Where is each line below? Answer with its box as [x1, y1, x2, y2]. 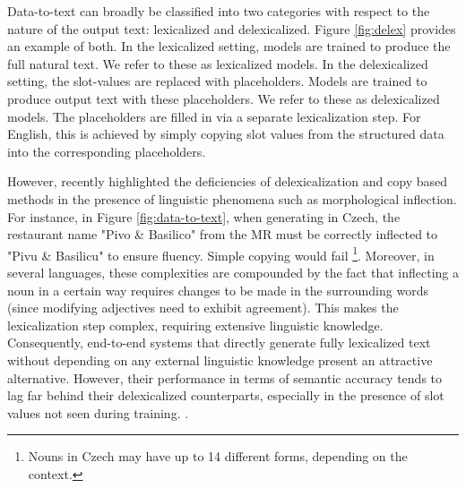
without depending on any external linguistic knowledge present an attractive [7, 350, 433, 369]
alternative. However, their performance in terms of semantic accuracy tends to [7, 368, 443, 387]
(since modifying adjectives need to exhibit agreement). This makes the [7, 298, 399, 317]
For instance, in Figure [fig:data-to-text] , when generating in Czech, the [7, 207, 401, 226]
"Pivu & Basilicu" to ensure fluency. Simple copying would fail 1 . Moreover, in [7, 243, 435, 264]
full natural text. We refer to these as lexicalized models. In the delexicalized [7, 54, 428, 73]
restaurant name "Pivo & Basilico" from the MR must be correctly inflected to [7, 225, 438, 244]
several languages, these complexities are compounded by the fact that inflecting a [7, 262, 459, 281]
